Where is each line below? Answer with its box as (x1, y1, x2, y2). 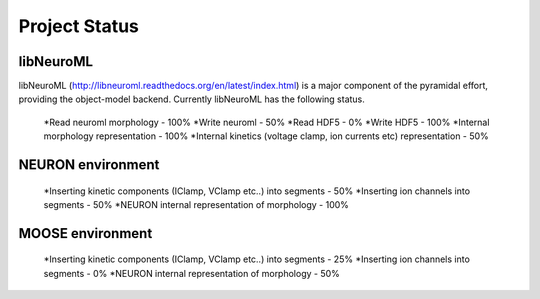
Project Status (18, 15, 140, 37)
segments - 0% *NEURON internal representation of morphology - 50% (43, 267, 340, 279)
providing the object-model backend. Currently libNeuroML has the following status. (18, 93, 365, 105)
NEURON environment (18, 156, 160, 174)
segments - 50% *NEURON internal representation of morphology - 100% (43, 199, 350, 211)
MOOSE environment (18, 225, 153, 242)
